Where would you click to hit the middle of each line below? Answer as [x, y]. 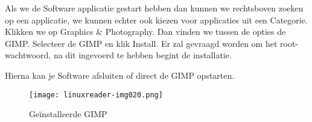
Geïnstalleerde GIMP [68, 114]
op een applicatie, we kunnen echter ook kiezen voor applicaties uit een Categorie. [156, 20]
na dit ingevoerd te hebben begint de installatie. [142, 55]
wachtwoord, [28, 55]
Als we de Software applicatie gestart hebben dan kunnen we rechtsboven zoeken [154, 8]
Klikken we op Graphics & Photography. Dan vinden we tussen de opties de [145, 32]
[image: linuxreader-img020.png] [96, 95]
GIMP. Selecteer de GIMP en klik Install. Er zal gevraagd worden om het [141, 43]
